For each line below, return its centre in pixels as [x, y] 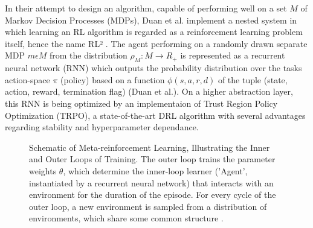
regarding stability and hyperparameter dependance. [102, 127]
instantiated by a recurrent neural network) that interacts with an [151, 182]
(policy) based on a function [113, 79]
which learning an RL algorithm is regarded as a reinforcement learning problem [154, 32]
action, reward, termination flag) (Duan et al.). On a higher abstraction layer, [149, 91]
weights [43, 170]
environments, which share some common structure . [126, 218]
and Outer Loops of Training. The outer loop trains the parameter [152, 159]
